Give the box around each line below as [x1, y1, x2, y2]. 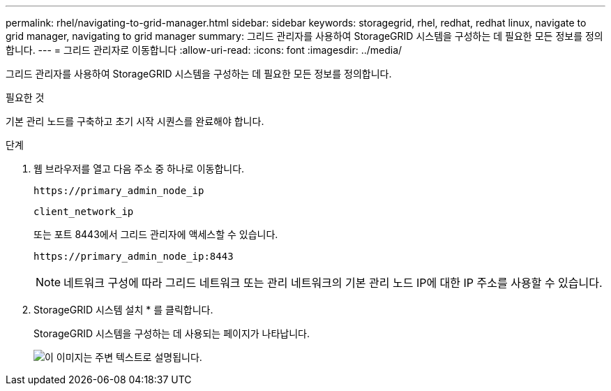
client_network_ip [33, 206, 134, 217]
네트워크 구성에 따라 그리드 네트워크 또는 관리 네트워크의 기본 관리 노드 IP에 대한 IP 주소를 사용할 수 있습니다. [63, 276, 603, 290]
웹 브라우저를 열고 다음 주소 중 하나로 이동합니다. [33, 163, 245, 175]
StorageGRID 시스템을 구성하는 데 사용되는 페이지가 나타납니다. [33, 327, 310, 339]
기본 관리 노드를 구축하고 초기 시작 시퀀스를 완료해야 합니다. [6, 115, 264, 127]
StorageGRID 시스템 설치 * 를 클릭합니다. [33, 304, 213, 316]
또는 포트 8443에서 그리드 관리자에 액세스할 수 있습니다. [33, 228, 278, 240]
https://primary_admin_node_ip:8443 [33, 251, 234, 262]
